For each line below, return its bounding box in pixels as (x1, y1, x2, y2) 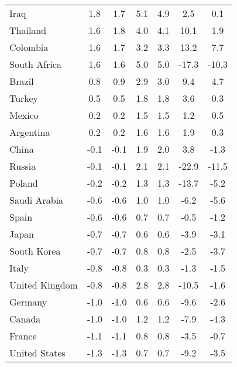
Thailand (9, 23, 47, 37)
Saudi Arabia (9, 193, 64, 207)
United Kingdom (9, 278, 78, 291)
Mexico (9, 108, 39, 122)
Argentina (9, 125, 50, 139)
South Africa (9, 57, 61, 71)
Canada (9, 312, 41, 325)
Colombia (9, 40, 49, 54)
